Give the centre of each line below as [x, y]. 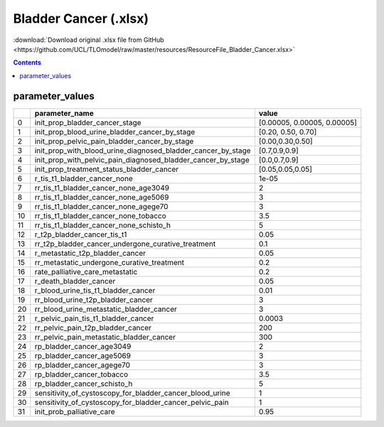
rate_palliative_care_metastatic [86, 271]
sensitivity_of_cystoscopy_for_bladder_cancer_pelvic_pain [132, 402]
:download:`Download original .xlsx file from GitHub [89, 40]
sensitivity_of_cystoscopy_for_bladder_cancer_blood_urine [132, 393]
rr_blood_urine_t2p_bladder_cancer [94, 300]
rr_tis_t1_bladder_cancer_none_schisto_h [102, 225]
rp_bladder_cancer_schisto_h [84, 384]
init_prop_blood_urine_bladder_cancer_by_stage [115, 131]
